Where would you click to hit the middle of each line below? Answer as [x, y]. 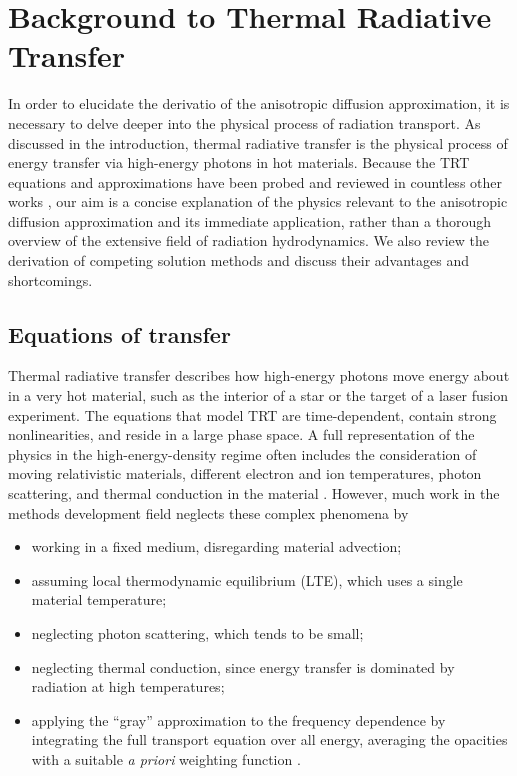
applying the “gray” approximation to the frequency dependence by [238, 719]
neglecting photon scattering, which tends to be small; [197, 632]
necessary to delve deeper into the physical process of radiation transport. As [244, 122]
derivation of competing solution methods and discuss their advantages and [239, 260]
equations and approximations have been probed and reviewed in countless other [255, 181]
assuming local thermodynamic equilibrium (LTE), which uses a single [247, 579]
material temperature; [99, 599]
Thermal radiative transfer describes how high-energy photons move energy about [259, 375]
